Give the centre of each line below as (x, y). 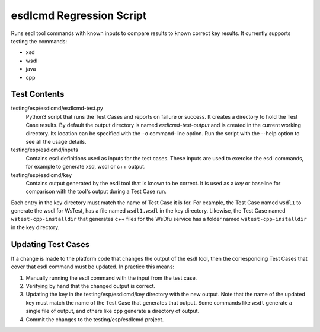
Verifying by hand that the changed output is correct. (91, 286)
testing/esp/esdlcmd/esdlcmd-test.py (57, 108)
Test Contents (38, 94)
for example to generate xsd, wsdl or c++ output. (86, 167)
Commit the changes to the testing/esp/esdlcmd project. (95, 319)
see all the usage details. (56, 141)
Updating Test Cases (50, 244)
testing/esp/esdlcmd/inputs (44, 150)
